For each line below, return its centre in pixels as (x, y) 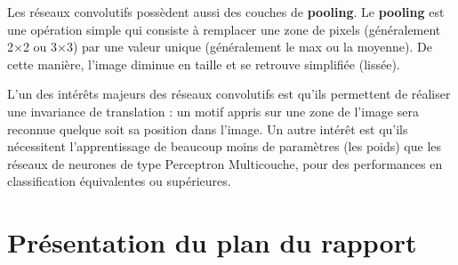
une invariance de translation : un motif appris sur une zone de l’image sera (213, 111)
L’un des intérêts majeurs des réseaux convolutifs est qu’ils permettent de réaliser (229, 94)
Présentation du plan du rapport (212, 242)
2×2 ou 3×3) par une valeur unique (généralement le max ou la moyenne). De (220, 47)
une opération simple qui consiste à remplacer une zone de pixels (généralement (224, 29)
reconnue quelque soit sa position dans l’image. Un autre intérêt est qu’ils (208, 128)
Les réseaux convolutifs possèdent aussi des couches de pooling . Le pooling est (226, 12)
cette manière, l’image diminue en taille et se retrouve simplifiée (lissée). (204, 64)
